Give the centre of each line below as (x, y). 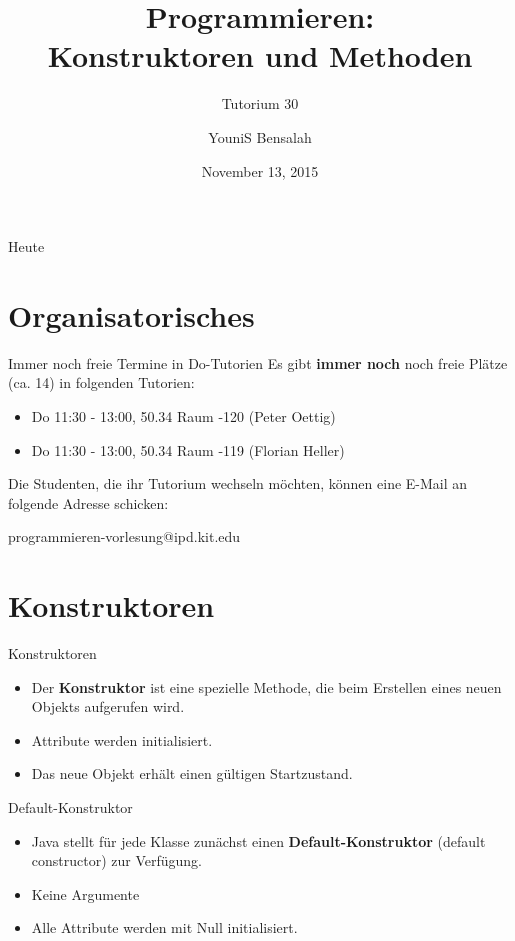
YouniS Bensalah (260, 136)
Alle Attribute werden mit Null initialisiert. (164, 927)
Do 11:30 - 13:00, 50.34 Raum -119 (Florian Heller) (188, 449)
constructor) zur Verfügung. (117, 860)
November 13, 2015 (260, 170)
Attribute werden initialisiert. (122, 739)
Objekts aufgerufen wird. (108, 706)
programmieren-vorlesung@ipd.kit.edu (124, 536)
